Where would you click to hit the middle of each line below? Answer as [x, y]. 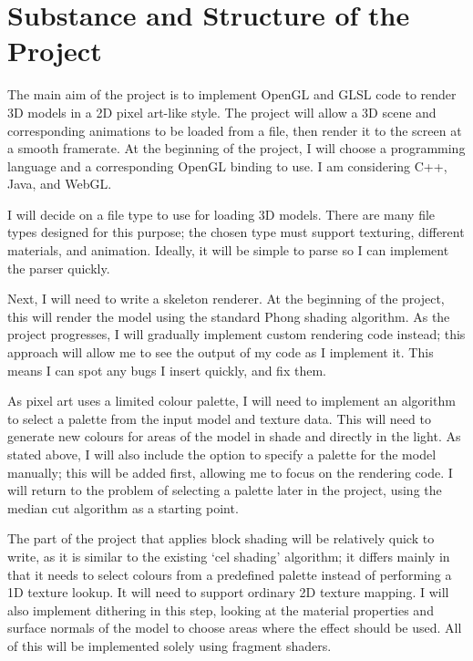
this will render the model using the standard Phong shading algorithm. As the [229, 316]
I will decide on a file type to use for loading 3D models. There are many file [221, 214]
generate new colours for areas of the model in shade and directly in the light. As [234, 436]
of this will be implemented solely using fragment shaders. [170, 645]
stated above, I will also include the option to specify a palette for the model [222, 454]
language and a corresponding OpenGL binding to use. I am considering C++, [227, 165]
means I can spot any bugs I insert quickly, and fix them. [167, 370]
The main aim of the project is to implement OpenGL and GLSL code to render [232, 94]
